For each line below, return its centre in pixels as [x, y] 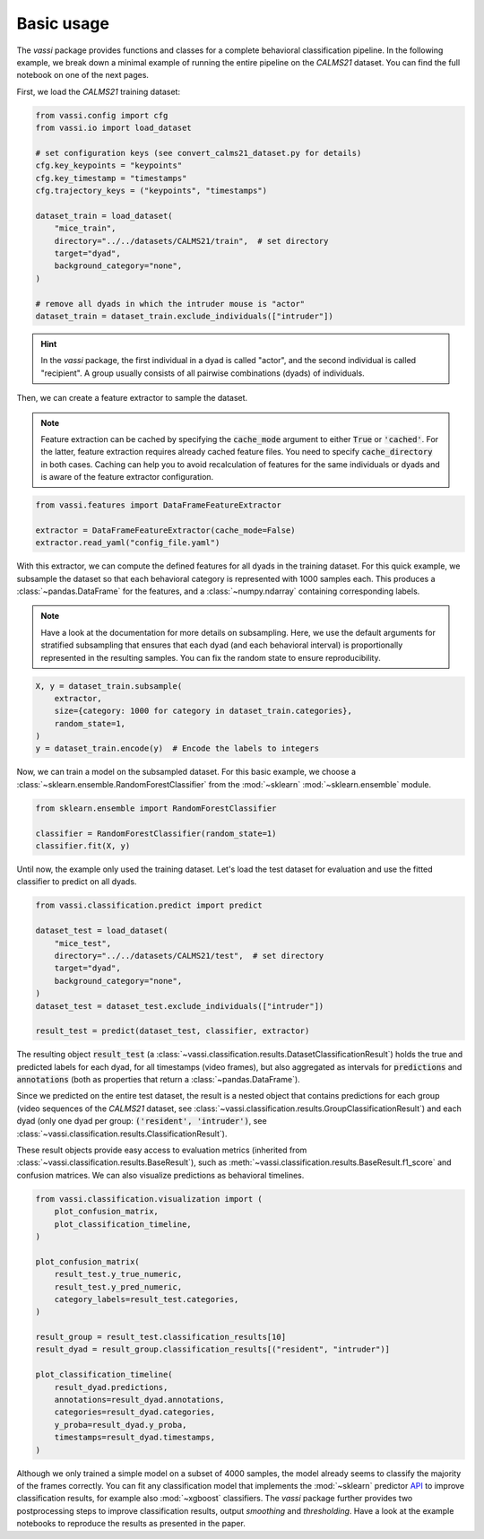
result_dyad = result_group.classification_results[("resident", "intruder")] [212, 1349]
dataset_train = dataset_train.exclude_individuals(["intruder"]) [184, 316]
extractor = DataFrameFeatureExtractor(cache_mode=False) [165, 530]
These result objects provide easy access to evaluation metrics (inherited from [162, 1150]
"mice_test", [83, 943]
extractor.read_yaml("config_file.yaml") [128, 543]
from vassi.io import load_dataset [113, 128]
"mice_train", [85, 228]
